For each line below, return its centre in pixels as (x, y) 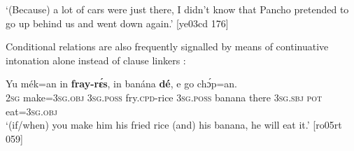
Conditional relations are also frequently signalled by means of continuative (167, 46)
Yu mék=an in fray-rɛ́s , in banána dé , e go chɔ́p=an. (122, 84)
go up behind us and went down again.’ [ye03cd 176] (117, 23)
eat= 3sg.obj (31, 111)
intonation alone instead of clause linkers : (96, 60)
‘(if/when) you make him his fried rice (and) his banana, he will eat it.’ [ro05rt (174, 125)
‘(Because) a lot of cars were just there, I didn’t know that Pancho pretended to (177, 9)
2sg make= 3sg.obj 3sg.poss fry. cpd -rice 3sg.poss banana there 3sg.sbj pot (164, 97)
